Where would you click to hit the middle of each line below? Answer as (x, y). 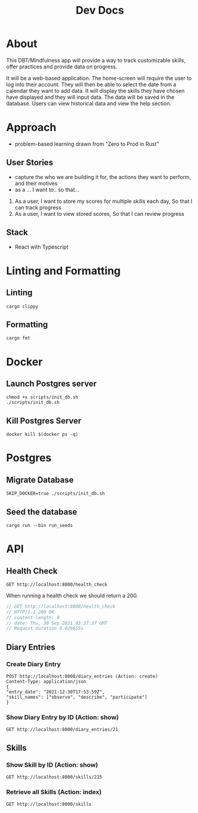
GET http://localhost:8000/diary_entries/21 (62, 730)
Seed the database (42, 512)
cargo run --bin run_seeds (40, 525)
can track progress (38, 207)
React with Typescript (42, 247)
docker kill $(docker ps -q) (42, 435)
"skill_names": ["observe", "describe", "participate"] (77, 697)
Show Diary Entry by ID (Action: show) (62, 717)
